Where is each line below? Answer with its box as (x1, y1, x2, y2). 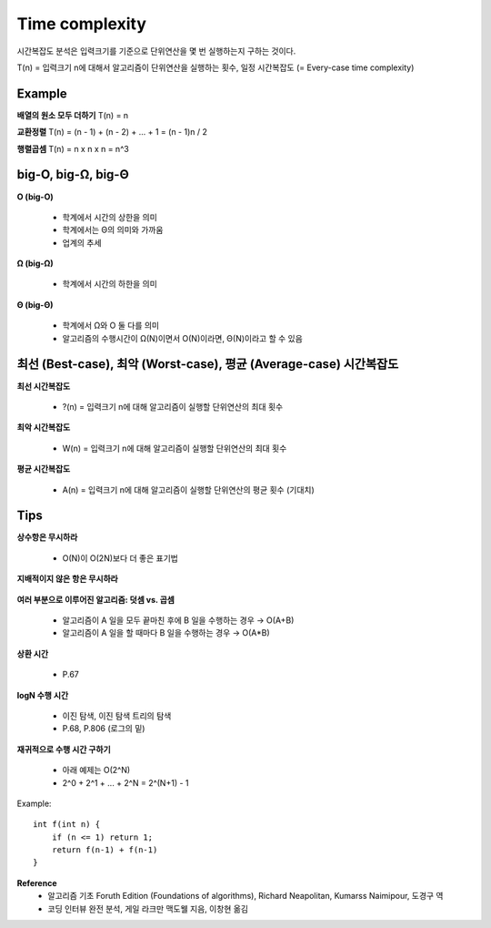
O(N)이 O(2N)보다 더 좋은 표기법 (62, 552, 179, 564)
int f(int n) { (33, 820, 101, 830)
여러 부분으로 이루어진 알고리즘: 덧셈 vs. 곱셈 (16, 594, 175, 605)
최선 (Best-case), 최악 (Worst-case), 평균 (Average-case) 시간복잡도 (16, 356, 399, 372)
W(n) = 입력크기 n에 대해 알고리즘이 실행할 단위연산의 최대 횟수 (62, 443, 287, 454)
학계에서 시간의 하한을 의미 (62, 279, 158, 290)
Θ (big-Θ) (16, 299, 54, 310)
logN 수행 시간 (16, 689, 69, 700)
